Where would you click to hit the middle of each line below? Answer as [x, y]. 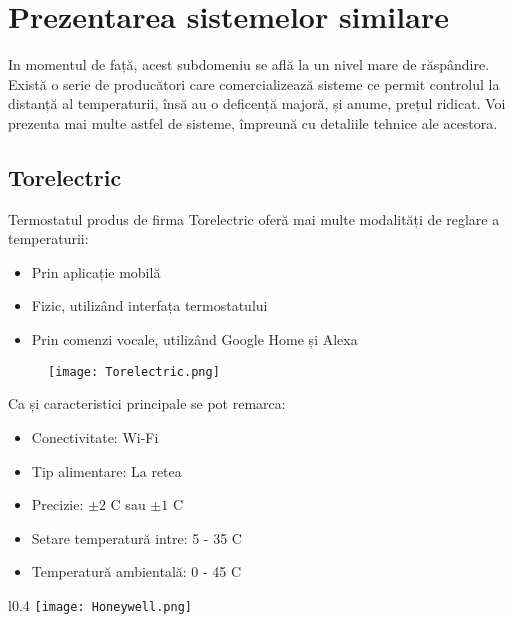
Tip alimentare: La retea [106, 470]
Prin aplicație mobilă [96, 271]
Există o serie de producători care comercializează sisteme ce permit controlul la [254, 83]
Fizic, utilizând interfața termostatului [149, 305]
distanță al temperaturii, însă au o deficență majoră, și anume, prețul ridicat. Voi [257, 103]
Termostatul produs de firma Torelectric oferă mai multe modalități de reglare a [254, 218]
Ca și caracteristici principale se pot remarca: [147, 403]
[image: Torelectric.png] [134, 371]
